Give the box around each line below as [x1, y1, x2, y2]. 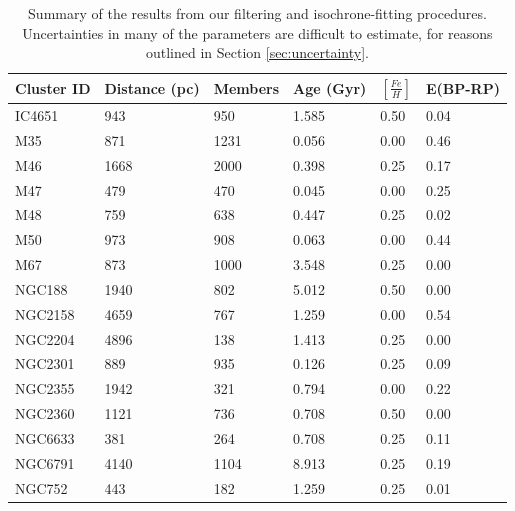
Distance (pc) [104, 77, 200, 98]
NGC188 [15, 278, 68, 299]
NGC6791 [15, 452, 75, 473]
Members [213, 77, 280, 98]
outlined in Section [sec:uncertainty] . [145, 42, 369, 63]
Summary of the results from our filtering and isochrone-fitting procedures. [28, 3, 487, 23]
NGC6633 [15, 428, 75, 448]
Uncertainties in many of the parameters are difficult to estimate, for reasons [22, 22, 493, 43]
